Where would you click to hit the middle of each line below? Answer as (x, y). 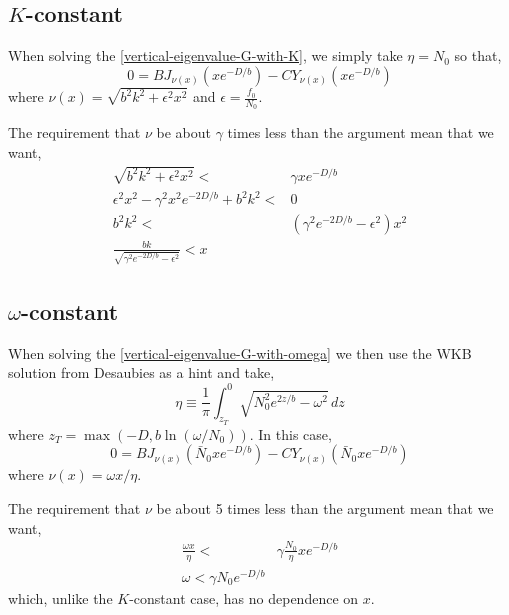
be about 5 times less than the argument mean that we (325, 507)
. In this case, (290, 433)
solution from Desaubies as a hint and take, (141, 372)
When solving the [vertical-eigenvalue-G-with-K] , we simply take (205, 55)
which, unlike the (60, 597)
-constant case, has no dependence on (244, 597)
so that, (478, 55)
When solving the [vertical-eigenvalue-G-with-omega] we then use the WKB (240, 352)
